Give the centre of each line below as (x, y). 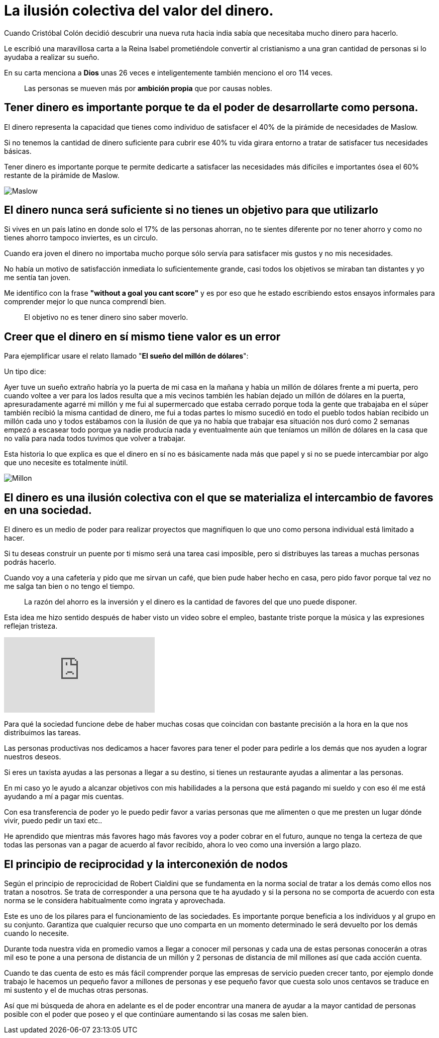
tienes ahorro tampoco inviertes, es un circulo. (81, 238)
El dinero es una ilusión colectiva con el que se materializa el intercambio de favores (219, 497)
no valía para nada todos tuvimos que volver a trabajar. (95, 439)
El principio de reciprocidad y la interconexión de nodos (146, 864)
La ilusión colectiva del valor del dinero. (139, 11)
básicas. (18, 151)
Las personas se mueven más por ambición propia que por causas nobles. (148, 88)
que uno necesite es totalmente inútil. (66, 463)
